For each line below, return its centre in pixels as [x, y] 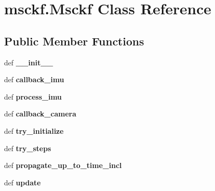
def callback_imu [34, 79]
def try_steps [28, 148]
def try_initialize [34, 130]
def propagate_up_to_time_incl [63, 165]
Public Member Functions [74, 41]
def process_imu [33, 96]
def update [22, 182]
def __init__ [29, 62]
